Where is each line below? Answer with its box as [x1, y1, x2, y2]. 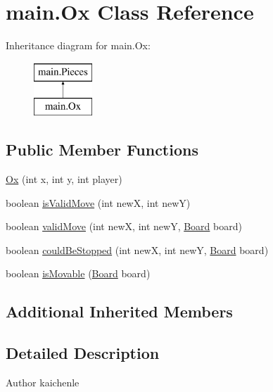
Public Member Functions [6, 139, 198, 160]
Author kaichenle [6, 375, 80, 390]
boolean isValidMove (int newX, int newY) [6, 195, 191, 210]
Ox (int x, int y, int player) [6, 172, 122, 186]
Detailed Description [6, 342, 160, 364]
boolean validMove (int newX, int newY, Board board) [6, 219, 242, 234]
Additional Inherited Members [6, 301, 233, 322]
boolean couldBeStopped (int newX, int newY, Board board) [6, 242, 269, 257]
